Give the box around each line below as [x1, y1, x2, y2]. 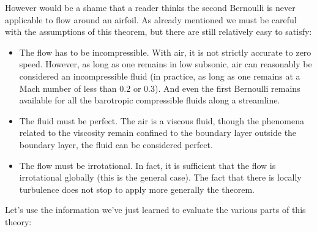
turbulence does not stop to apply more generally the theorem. [19, 182, 255, 195]
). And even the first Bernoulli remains [154, 81, 300, 94]
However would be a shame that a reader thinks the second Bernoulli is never [5, 1, 296, 13]
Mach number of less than [19, 81, 117, 94]
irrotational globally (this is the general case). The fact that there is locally [19, 171, 302, 184]
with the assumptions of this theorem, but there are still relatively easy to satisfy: [5, 25, 312, 38]
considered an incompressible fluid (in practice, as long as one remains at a [19, 69, 300, 82]
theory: [5, 215, 32, 228]
